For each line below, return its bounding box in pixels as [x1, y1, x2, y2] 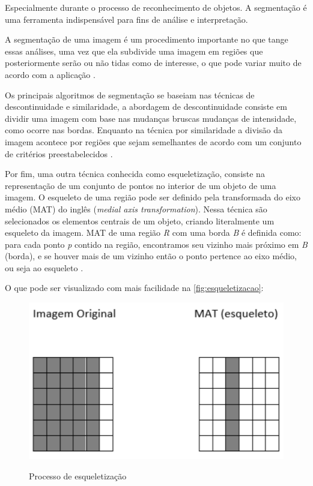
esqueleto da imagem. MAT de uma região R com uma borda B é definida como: [5, 226, 302, 239]
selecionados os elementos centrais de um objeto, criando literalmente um [5, 214, 275, 227]
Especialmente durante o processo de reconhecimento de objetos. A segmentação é [5, 1, 307, 13]
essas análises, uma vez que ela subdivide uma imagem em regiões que [5, 44, 263, 57]
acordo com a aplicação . [5, 68, 96, 80]
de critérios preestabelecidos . [5, 147, 113, 160]
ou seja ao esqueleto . [5, 261, 84, 274]
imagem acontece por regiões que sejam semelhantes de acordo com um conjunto [5, 135, 302, 148]
